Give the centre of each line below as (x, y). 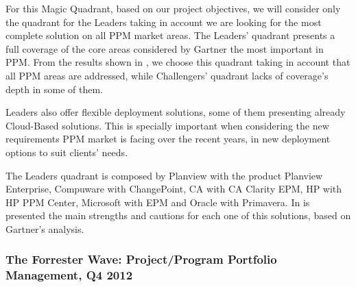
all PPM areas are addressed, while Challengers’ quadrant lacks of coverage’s (167, 75)
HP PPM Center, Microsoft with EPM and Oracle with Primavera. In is (158, 202)
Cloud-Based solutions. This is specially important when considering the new (167, 125)
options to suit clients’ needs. (67, 152)
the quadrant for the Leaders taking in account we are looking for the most (164, 22)
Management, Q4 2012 (69, 275)
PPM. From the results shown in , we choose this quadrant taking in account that (178, 62)
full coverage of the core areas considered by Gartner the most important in (165, 48)
